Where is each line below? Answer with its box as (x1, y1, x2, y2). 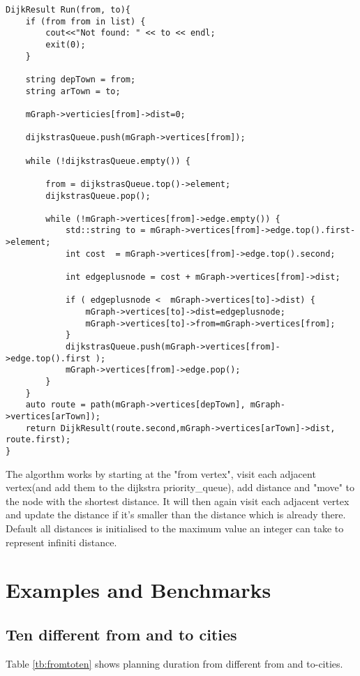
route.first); (6, 435, 71, 445)
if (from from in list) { (25, 16, 146, 27)
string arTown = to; (25, 86, 121, 96)
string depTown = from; (25, 74, 136, 84)
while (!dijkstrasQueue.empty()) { (25, 156, 190, 166)
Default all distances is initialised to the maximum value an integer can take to (6, 520, 344, 535)
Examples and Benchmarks (6, 576, 271, 604)
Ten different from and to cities (6, 623, 237, 645)
